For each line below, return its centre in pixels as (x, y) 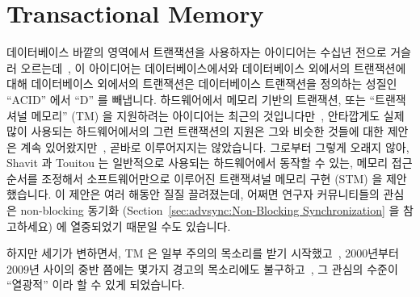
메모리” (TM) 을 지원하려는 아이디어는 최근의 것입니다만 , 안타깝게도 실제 (218, 115)
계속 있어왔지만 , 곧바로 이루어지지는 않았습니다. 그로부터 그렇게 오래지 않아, (215, 146)
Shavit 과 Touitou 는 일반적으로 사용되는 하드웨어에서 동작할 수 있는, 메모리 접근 (210, 163)
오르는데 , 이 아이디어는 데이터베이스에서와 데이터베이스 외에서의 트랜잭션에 (213, 67)
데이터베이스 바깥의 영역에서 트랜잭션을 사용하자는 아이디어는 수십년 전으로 (197, 52)
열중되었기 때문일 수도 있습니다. (151, 226)
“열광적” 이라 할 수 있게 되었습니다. (96, 284)
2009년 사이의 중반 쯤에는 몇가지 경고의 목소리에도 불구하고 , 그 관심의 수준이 (202, 268)
